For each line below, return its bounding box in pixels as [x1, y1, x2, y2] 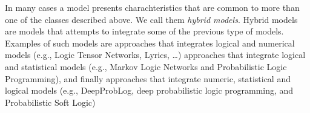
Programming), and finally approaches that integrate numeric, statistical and [5, 72, 291, 85]
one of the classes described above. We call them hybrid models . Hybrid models [5, 13, 298, 25]
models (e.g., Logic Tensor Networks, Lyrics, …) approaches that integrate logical [5, 48, 306, 61]
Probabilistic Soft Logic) [5, 95, 96, 108]
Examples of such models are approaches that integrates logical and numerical [5, 36, 295, 49]
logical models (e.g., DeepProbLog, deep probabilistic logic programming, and [5, 84, 294, 97]
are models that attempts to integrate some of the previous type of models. [5, 25, 284, 37]
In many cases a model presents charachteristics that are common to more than [5, 1, 300, 13]
